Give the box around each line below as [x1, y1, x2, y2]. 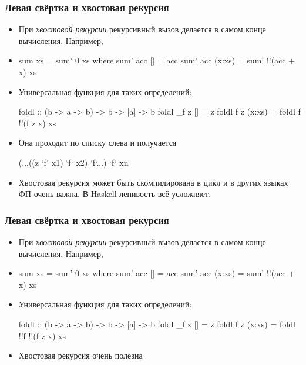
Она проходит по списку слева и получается [18, 136, 177, 149]
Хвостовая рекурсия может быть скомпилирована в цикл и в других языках [18, 176, 288, 188]
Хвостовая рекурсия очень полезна [18, 349, 143, 361]
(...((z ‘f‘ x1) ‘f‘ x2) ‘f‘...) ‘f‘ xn [18, 156, 129, 168]
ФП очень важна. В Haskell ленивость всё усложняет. [18, 187, 211, 200]
